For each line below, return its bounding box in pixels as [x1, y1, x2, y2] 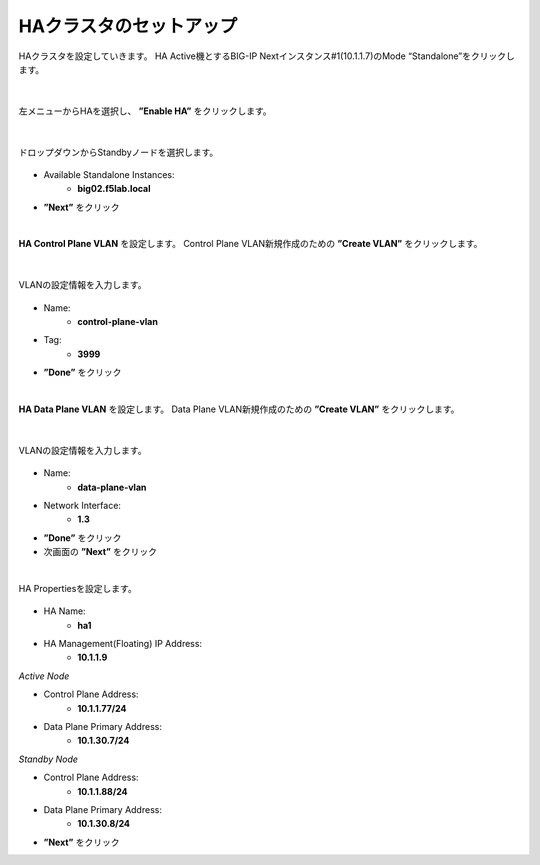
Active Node [18, 670, 70, 682]
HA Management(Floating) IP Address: [43, 638, 203, 650]
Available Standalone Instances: [43, 168, 175, 180]
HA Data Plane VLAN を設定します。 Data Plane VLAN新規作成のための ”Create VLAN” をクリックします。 [18, 403, 460, 415]
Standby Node [18, 753, 79, 765]
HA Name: [43, 605, 86, 617]
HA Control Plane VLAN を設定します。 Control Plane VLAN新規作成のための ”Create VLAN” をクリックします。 [18, 238, 483, 250]
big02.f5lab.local [77, 183, 151, 195]
